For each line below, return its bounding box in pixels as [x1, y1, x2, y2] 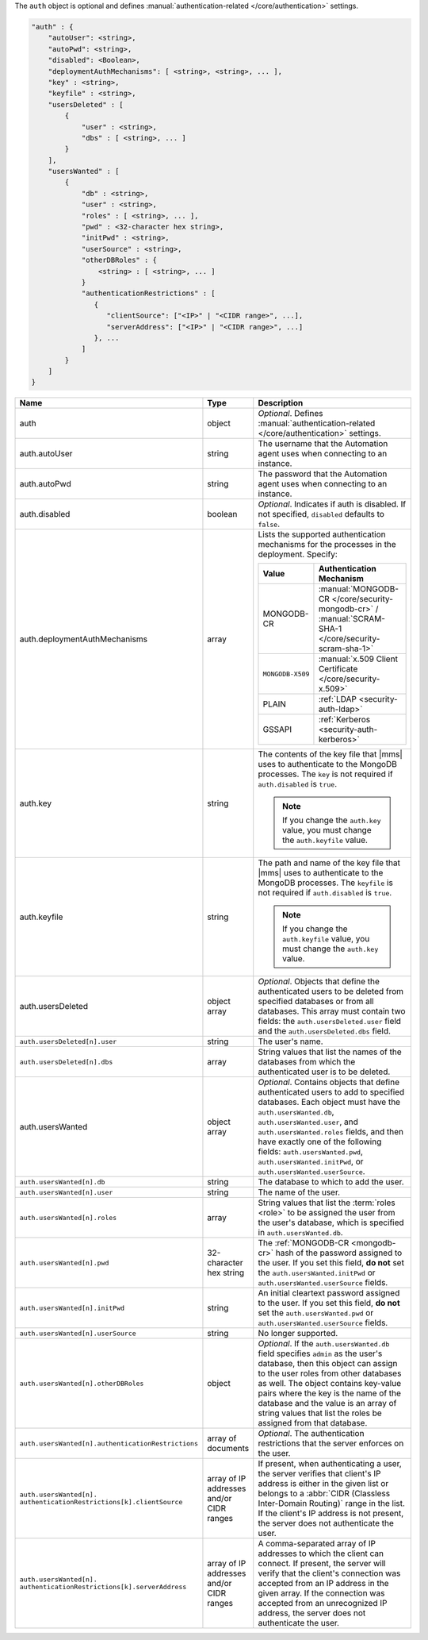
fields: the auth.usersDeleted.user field [258, 1016, 402, 1027]
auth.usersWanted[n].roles [19, 1213, 117, 1222]
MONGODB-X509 [262, 669, 310, 678]
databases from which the [258, 1057, 356, 1068]
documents [207, 1443, 250, 1454]
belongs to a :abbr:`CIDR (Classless [258, 1488, 391, 1499]
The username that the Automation [258, 438, 388, 449]
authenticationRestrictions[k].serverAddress [19, 1583, 187, 1592]
